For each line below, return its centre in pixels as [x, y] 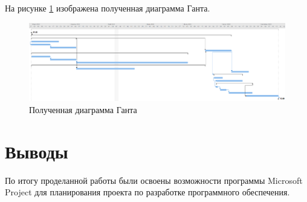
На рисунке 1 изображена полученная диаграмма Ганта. [108, 8]
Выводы [37, 151]
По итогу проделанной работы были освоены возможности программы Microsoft [154, 180]
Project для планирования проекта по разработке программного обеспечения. [147, 192]
